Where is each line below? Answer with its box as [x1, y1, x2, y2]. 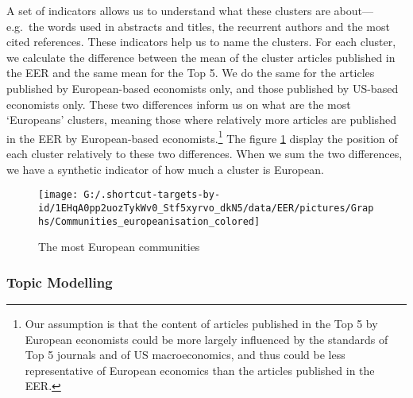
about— [334, 2, 373, 18]
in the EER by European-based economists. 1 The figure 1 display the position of [6, 127, 398, 146]
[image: [38, 189, 79, 201]
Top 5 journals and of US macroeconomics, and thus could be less [25, 346, 345, 363]
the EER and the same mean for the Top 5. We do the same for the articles [6, 64, 375, 81]
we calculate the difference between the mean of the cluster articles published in [6, 48, 396, 65]
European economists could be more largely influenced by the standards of [25, 330, 388, 347]
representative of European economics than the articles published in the [25, 361, 375, 378]
